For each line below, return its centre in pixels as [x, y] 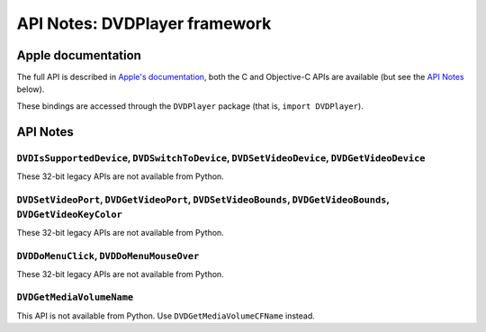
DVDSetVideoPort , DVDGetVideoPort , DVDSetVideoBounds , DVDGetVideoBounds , [203, 200]
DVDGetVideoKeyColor [70, 214]
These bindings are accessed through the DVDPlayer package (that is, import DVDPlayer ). [190, 106]
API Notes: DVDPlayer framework [144, 23]
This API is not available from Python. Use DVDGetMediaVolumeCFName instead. [166, 316]
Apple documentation [79, 55]
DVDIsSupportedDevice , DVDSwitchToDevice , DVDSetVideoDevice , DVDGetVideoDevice [221, 157]
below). [31, 89]
